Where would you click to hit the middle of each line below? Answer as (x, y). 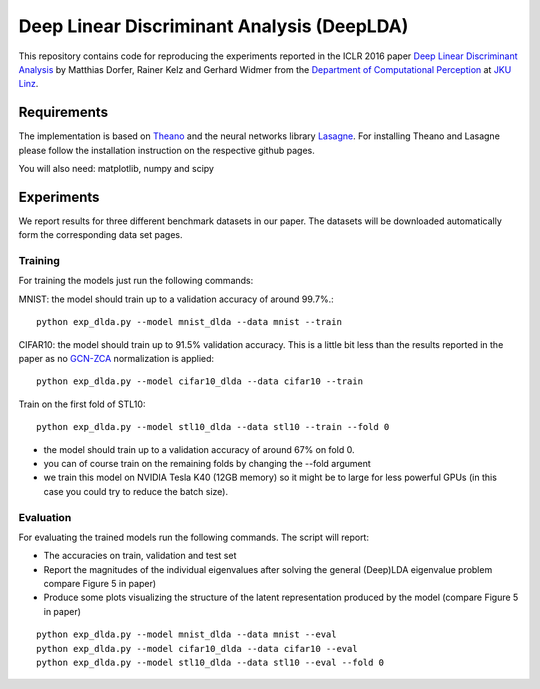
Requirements (63, 112)
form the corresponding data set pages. (100, 235)
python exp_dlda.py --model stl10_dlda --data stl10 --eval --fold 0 (210, 663)
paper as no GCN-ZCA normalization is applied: (116, 359)
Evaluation (45, 517)
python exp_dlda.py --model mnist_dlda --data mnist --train (189, 322)
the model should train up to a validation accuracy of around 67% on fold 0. (199, 449)
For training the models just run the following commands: (136, 281)
